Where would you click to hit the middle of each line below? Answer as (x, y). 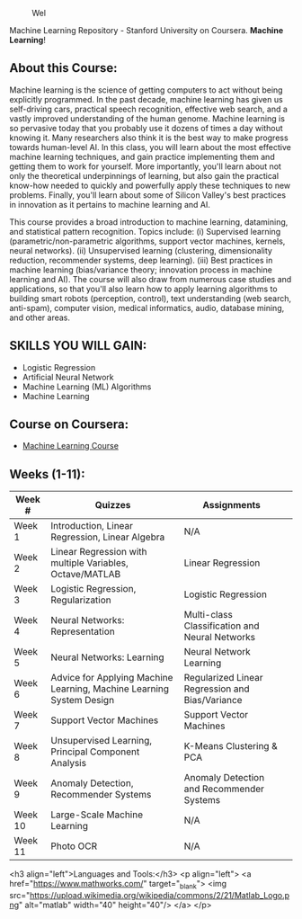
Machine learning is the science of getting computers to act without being (146, 90)
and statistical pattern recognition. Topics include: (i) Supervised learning (145, 231)
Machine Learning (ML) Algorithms (87, 387)
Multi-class (209, 615)
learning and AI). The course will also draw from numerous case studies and (151, 279)
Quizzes (113, 505)
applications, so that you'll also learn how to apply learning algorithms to (143, 289)
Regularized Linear (223, 678)
